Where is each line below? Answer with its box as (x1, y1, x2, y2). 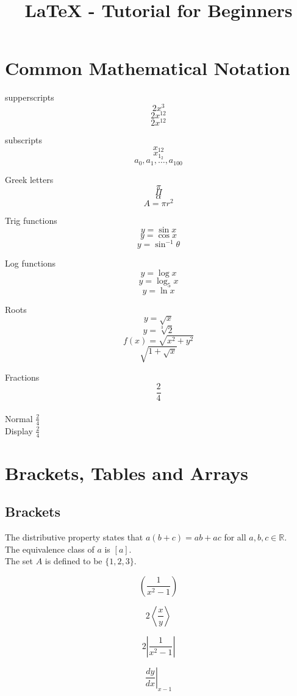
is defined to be (45, 554, 102, 567)
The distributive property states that (5, 531, 143, 544)
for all (224, 531, 246, 544)
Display (5, 424, 33, 437)
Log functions (5, 257, 56, 270)
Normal (5, 412, 33, 425)
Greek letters (5, 173, 54, 185)
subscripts (5, 134, 42, 146)
